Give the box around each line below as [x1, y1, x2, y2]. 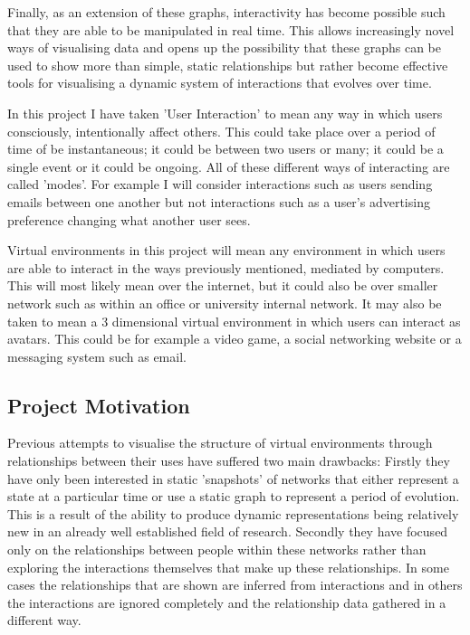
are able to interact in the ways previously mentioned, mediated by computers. [7, 258, 445, 277]
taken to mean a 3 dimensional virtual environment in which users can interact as [7, 311, 461, 330]
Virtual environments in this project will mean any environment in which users [7, 241, 446, 260]
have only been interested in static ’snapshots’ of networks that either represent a [7, 469, 459, 488]
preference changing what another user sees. [7, 210, 251, 229]
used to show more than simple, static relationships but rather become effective [7, 55, 448, 74]
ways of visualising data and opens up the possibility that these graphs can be [7, 38, 442, 57]
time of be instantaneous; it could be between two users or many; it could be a [7, 139, 444, 158]
